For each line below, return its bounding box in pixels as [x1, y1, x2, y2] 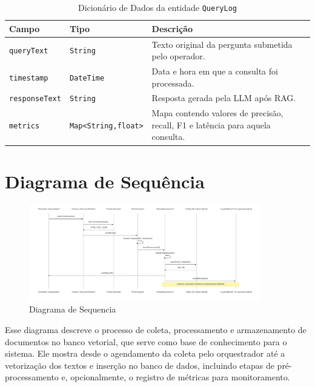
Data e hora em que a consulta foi [151, 64, 278, 77]
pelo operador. [151, 50, 205, 62]
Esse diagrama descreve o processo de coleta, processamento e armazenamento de [5, 323, 307, 336]
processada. [151, 76, 194, 89]
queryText [9, 47, 48, 56]
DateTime [69, 73, 105, 82]
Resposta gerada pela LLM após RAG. [151, 91, 296, 104]
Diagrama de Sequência [5, 168, 205, 193]
